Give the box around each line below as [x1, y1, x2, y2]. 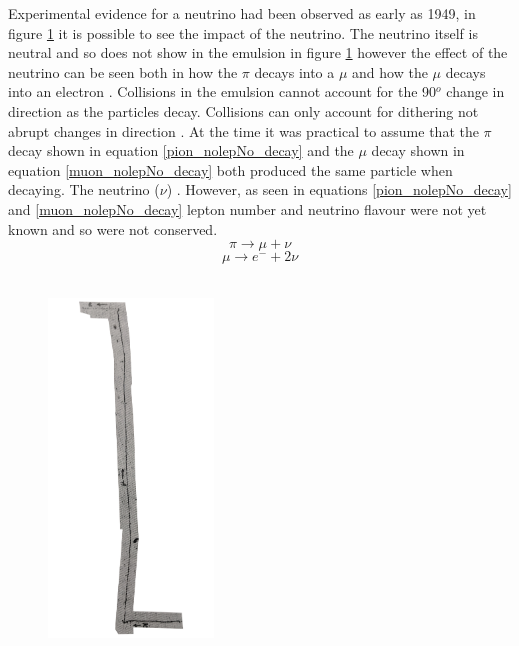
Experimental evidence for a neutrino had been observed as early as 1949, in [8, 3, 476, 23]
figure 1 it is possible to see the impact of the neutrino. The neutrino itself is [8, 22, 478, 43]
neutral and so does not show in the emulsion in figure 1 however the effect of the [8, 42, 508, 63]
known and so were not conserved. [8, 218, 218, 239]
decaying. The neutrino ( [8, 179, 160, 200]
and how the [352, 61, 428, 82]
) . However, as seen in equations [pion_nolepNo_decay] [166, 179, 512, 200]
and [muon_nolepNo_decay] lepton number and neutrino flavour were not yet [8, 198, 487, 219]
